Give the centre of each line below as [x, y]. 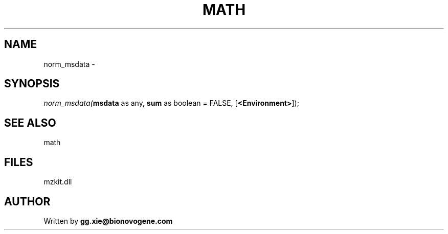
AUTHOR [27, 201]
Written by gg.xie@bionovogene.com [108, 221]
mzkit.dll [58, 182]
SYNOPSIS [32, 84]
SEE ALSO [30, 123]
